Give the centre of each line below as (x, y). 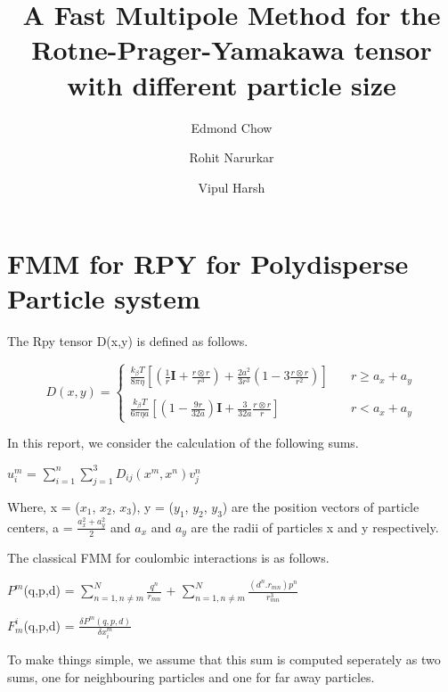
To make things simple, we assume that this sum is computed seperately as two (224, 659)
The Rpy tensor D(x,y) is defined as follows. (128, 341)
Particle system (104, 298)
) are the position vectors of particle (321, 506)
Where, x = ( (44, 506)
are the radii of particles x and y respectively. (315, 527)
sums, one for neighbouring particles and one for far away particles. (191, 676)
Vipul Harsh (232, 187)
